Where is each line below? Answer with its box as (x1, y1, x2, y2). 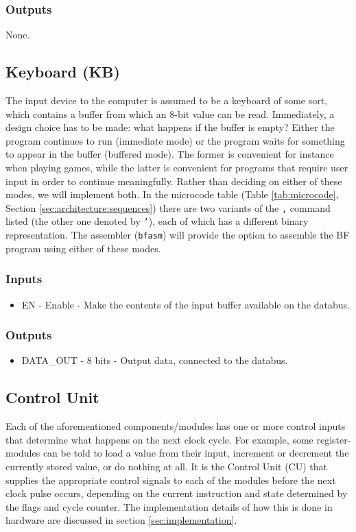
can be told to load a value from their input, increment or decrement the (43, 446, 349, 460)
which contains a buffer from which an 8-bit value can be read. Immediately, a (5, 106, 335, 121)
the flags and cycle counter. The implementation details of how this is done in (5, 499, 333, 513)
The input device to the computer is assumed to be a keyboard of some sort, (5, 93, 328, 108)
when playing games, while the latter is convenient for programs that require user (5, 160, 348, 174)
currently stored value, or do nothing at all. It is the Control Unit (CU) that (5, 459, 327, 473)
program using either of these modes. (5, 241, 161, 255)
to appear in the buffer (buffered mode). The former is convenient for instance (5, 147, 334, 161)
